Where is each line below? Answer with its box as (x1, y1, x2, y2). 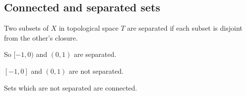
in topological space (58, 23, 119, 33)
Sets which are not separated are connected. (4, 82, 137, 93)
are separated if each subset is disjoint (127, 23, 243, 33)
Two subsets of (4, 23, 49, 33)
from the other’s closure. (4, 32, 78, 43)
